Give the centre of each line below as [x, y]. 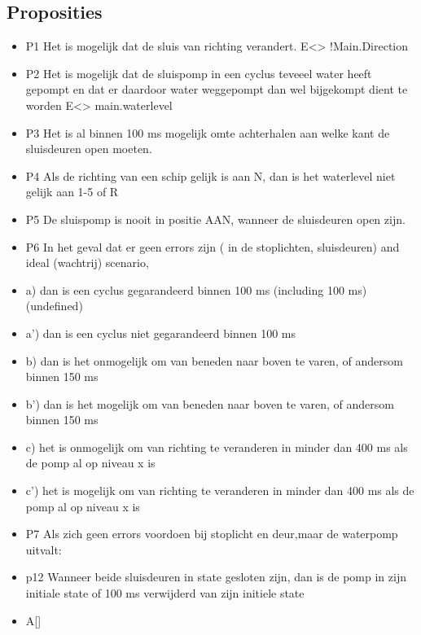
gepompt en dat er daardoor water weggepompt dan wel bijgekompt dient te [217, 89]
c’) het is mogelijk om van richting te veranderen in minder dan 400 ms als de [220, 490]
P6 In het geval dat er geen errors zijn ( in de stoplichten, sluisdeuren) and [213, 246]
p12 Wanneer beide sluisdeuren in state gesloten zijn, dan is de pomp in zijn [216, 577]
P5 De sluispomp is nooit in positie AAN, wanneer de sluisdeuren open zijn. [215, 219]
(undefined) [54, 306]
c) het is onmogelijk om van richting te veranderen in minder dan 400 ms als [217, 447]
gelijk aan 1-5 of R [72, 192]
